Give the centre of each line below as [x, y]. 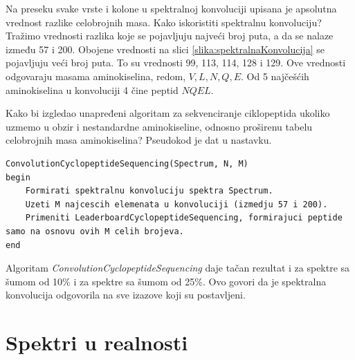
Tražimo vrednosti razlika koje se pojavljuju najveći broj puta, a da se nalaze [170, 36]
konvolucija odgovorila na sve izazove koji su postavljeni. [126, 295]
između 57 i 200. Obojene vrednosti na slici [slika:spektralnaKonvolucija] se [165, 49]
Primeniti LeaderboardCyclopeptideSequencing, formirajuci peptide [184, 218]
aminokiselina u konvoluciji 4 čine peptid [92, 89]
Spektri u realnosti [97, 342]
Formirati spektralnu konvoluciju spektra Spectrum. [149, 191]
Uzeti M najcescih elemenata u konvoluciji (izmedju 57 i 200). [176, 204]
